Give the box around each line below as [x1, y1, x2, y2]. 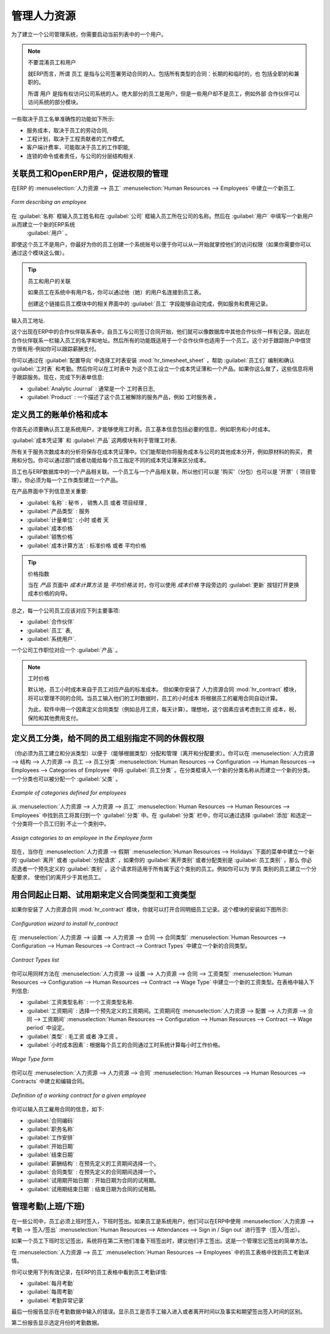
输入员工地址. [11, 317, 46, 324]
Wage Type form [11, 1055, 54, 1062]
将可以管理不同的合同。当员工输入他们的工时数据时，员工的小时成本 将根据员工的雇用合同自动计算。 [28, 694, 281, 702]
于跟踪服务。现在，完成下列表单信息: [11, 373, 105, 381]
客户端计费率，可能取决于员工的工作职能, [26, 144, 131, 151]
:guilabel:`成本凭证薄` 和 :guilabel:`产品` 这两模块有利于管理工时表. [11, 437, 177, 444]
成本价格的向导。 [28, 590, 71, 597]
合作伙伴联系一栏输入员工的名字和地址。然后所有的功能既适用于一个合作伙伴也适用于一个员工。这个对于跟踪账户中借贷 [11, 337, 311, 344]
